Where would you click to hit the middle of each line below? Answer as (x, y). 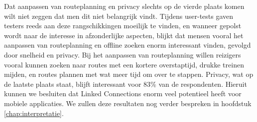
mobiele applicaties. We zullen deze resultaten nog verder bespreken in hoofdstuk (128, 103)
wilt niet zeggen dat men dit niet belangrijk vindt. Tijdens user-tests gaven (119, 16)
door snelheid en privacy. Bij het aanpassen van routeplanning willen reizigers (123, 54)
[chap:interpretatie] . (34, 113)
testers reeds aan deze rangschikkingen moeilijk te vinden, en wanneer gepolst (123, 26)
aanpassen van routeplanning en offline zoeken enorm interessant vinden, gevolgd (128, 45)
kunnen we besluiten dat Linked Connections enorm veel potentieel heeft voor (123, 93)
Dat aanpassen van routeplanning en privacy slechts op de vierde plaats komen (124, 6)
